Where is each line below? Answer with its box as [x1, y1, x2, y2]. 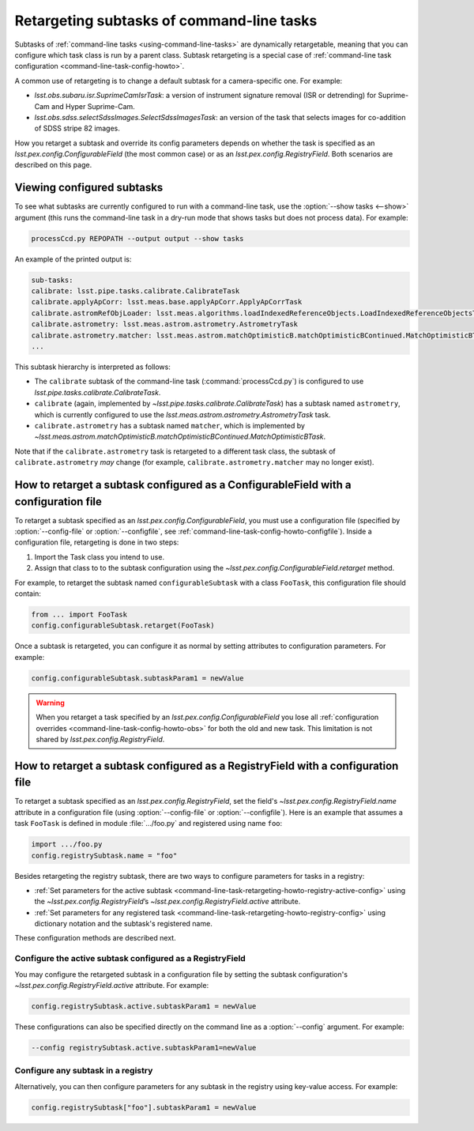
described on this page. [14, 160, 92, 170]
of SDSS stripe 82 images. [34, 123, 120, 134]
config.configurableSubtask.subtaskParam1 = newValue [31, 673, 244, 683]
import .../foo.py [31, 840, 103, 849]
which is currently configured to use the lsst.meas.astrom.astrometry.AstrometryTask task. [34, 409, 331, 419]
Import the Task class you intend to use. [34, 552, 165, 561]
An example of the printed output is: [14, 254, 132, 264]
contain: [14, 589, 41, 598]
